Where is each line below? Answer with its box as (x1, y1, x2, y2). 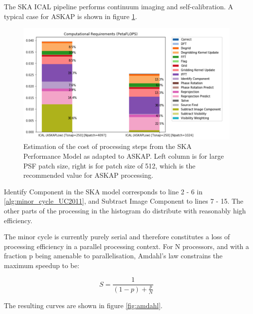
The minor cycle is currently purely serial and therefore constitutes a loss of (4, 231, 230, 242)
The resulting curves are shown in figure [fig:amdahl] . (4, 300, 163, 310)
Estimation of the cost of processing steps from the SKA (23, 141, 192, 151)
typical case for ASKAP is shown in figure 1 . (4, 11, 137, 21)
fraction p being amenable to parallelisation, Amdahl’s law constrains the (4, 251, 223, 261)
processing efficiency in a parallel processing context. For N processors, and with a (4, 241, 249, 251)
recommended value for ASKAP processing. (23, 170, 153, 180)
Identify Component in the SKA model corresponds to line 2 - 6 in (4, 186, 203, 196)
